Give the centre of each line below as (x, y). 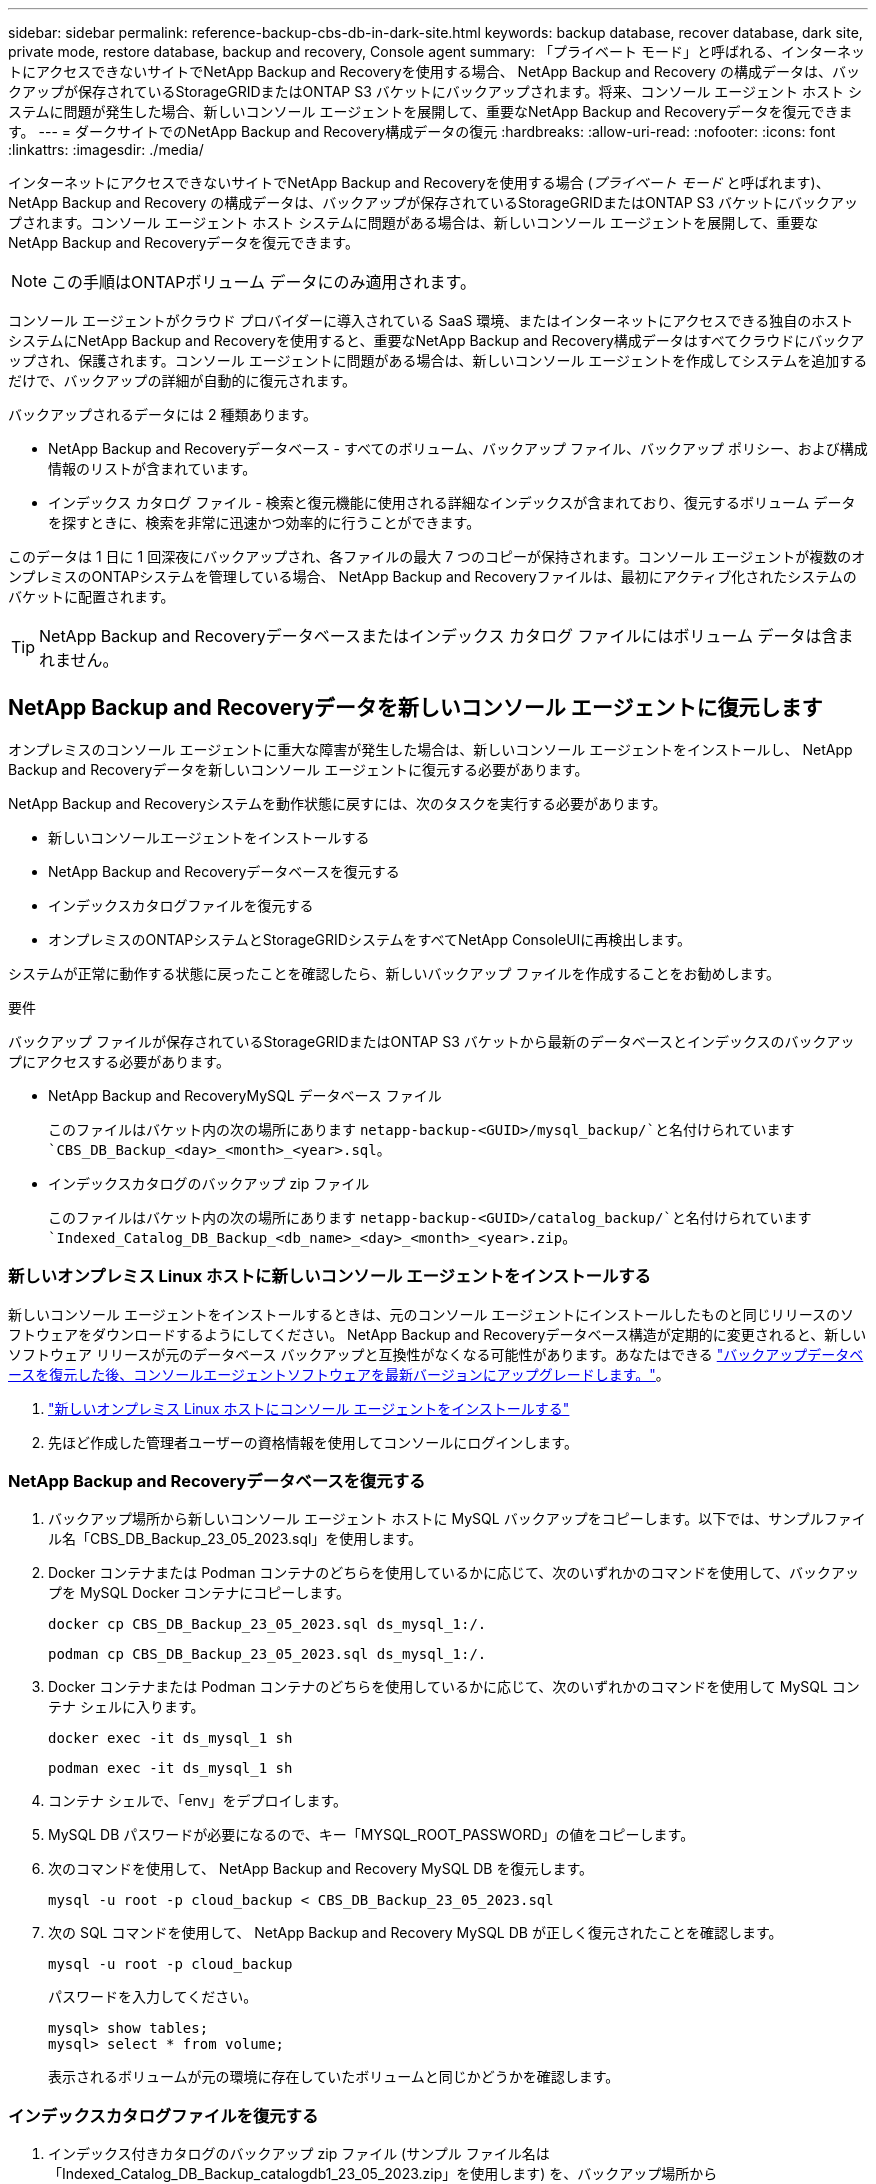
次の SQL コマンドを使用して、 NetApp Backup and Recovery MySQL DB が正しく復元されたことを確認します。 (415, 1933)
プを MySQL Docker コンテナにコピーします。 (199, 1593)
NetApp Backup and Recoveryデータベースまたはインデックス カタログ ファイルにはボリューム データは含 (438, 636)
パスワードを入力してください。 (153, 1997)
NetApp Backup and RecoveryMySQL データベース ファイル (245, 1095)
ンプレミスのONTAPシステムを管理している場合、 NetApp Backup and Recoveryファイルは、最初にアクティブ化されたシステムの (432, 576)
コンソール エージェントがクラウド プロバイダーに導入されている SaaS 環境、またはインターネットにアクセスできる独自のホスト (431, 320)
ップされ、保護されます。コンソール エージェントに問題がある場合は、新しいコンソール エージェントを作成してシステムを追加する (438, 360)
